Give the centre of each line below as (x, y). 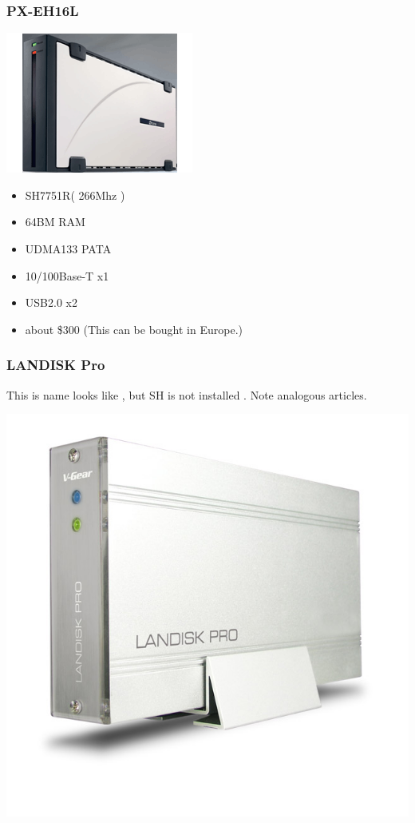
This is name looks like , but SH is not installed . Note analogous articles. (187, 394)
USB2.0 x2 (51, 302)
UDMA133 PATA (68, 248)
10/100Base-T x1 (67, 275)
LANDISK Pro (56, 365)
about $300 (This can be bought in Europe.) (134, 329)
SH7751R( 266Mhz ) (75, 195)
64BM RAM (55, 222)
